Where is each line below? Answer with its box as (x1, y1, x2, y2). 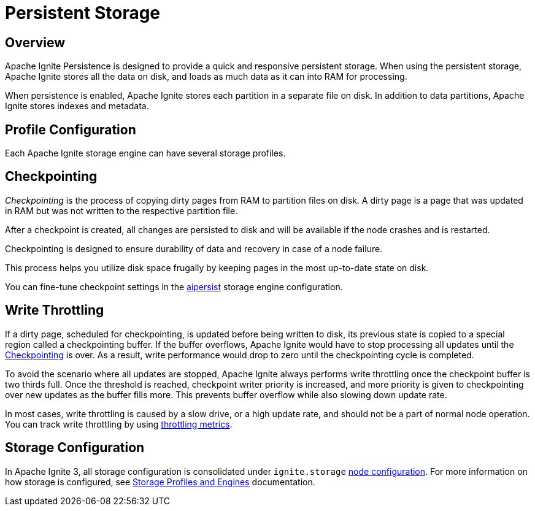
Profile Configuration (5, 121, 136, 137)
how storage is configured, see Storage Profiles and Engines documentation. (5, 476, 315, 487)
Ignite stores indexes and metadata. (5, 101, 149, 112)
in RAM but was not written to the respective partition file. (5, 205, 238, 216)
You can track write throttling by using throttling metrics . (5, 418, 233, 429)
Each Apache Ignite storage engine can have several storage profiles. (5, 148, 286, 159)
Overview (5, 34, 66, 50)
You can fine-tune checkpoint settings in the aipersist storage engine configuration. (5, 281, 343, 292)
